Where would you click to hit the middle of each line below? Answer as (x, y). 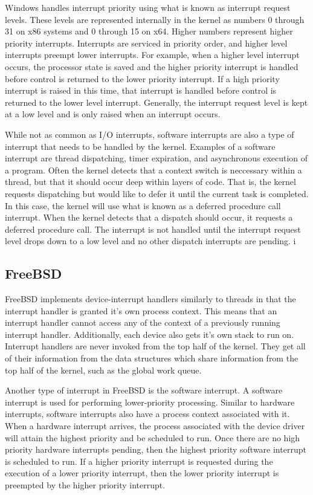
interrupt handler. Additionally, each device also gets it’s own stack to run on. (150, 334)
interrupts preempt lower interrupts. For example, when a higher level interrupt (152, 55)
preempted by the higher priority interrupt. (85, 484)
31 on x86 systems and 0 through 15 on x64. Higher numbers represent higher (149, 31)
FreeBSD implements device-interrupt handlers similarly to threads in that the (150, 299)
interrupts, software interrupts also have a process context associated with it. (147, 414)
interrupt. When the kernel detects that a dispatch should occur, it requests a (149, 217)
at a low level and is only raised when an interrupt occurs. (113, 114)
